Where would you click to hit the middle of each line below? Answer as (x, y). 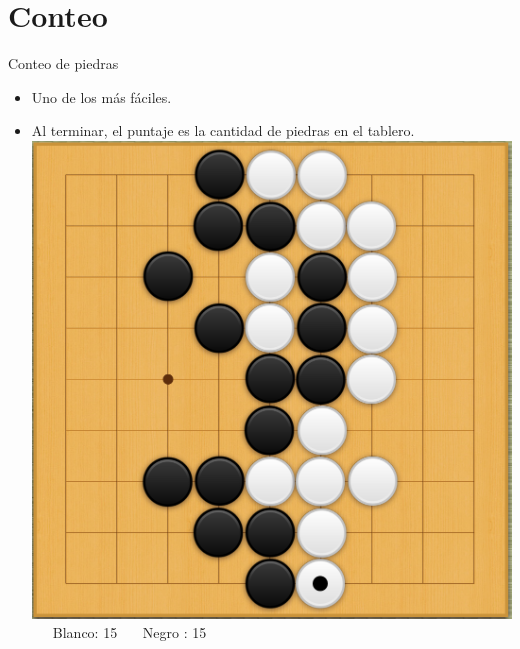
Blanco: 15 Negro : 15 (129, 632)
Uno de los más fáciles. (101, 96)
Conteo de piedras (63, 63)
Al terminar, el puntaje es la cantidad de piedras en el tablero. (223, 130)
